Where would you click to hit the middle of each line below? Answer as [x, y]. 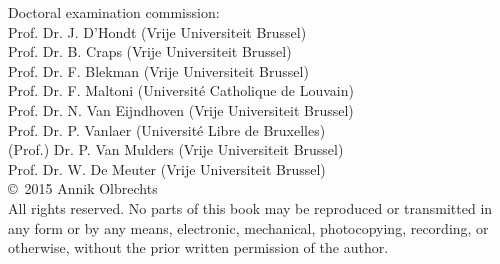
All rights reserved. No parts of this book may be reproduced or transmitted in [250, 207]
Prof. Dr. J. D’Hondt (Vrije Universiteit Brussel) [157, 31]
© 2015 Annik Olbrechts [83, 188]
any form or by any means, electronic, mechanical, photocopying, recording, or [248, 227]
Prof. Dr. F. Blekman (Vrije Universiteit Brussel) [158, 70]
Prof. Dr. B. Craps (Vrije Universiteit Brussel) [150, 51]
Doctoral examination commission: [114, 12]
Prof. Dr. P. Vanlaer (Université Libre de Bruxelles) [167, 129]
